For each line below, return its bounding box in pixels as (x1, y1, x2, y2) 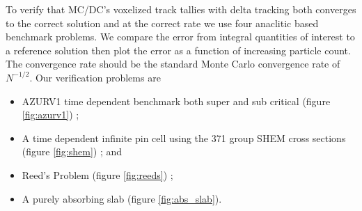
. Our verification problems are (29, 70, 161, 84)
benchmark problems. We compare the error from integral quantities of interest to (6, 29, 355, 44)
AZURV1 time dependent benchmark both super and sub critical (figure (22, 93, 331, 108)
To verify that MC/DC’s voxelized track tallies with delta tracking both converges (6, 2, 356, 16)
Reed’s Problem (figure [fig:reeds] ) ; (22, 167, 173, 182)
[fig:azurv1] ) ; (22, 107, 79, 122)
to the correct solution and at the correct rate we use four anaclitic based (6, 15, 319, 30)
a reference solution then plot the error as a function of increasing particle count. (6, 42, 351, 57)
